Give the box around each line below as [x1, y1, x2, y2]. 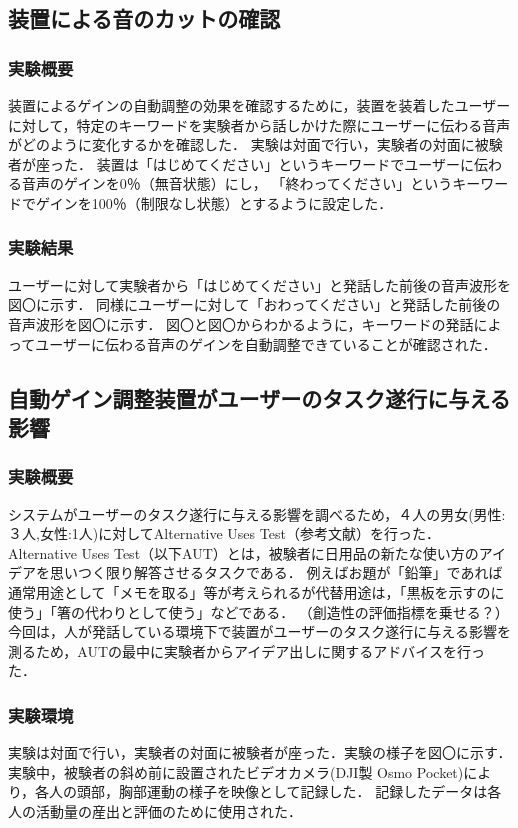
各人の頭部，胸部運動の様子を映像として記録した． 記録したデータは [35, 781, 488, 802]
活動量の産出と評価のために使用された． [35, 800, 302, 821]
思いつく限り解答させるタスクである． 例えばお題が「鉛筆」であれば [49, 562, 503, 583]
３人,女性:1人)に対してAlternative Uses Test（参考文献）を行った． [8, 523, 440, 544]
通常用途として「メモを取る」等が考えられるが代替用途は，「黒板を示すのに [8, 581, 505, 602]
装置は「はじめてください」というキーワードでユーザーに [96, 153, 474, 174]
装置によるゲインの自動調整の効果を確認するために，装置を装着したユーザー [8, 95, 511, 115]
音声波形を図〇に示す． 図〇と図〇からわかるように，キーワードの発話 [8, 313, 474, 334]
